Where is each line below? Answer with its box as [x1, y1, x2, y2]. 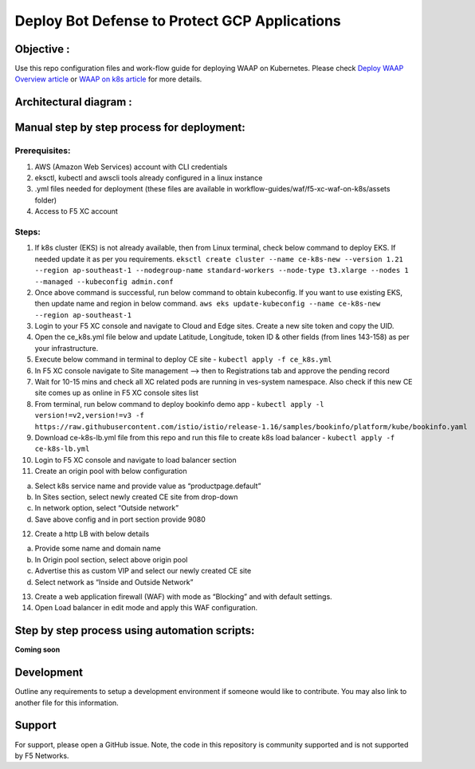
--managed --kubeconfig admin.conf [34, 277, 175, 286]
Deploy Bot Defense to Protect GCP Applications [14, 12, 342, 30]
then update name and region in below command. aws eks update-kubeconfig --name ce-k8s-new [34, 299, 381, 309]
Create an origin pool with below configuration [34, 467, 187, 476]
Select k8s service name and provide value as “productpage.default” [34, 481, 261, 491]
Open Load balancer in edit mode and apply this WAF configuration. [34, 603, 258, 613]
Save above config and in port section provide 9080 [34, 515, 206, 524]
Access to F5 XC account [34, 207, 119, 216]
